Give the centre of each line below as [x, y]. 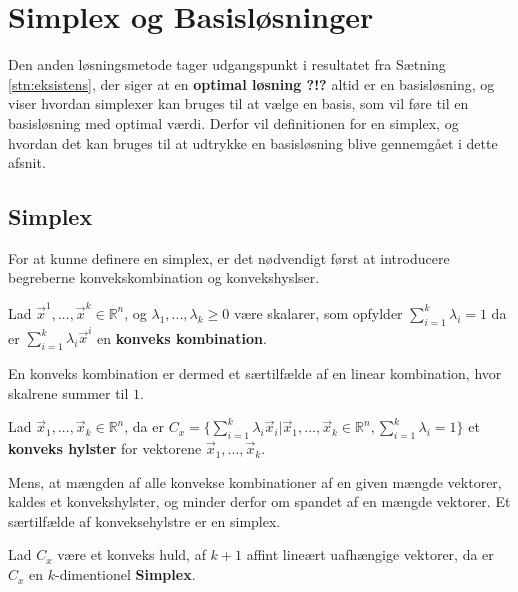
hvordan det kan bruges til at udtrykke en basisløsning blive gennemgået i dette [253, 142]
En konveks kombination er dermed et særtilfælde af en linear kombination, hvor [255, 373]
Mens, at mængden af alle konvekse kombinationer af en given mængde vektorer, [255, 481]
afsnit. [27, 162]
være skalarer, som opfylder [318, 312]
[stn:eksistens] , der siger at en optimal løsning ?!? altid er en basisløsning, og [251, 83]
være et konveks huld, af [131, 554]
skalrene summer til [68, 392]
